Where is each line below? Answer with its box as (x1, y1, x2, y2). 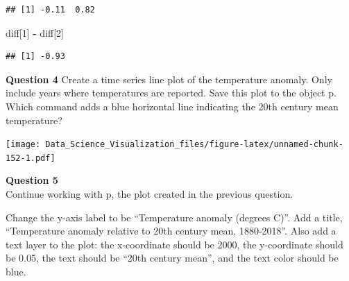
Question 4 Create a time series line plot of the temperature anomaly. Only (6, 71, 332, 86)
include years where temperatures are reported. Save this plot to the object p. (6, 85, 337, 100)
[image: (6, 139, 41, 150)
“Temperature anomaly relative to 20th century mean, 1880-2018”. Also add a (6, 223, 337, 238)
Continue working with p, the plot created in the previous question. (6, 187, 293, 201)
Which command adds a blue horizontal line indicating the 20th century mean (6, 99, 339, 113)
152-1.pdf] (6, 153, 56, 163)
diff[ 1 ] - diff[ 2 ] (6, 25, 64, 40)
